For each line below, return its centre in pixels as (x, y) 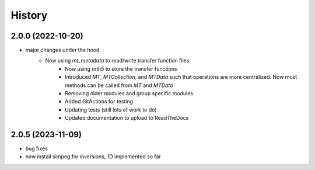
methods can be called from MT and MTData (119, 85)
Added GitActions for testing (99, 102)
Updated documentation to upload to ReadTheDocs (127, 118)
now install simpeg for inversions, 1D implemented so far (93, 157)
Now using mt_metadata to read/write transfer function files (117, 61)
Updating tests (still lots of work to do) (111, 110)
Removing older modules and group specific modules (129, 93)
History (29, 15)
